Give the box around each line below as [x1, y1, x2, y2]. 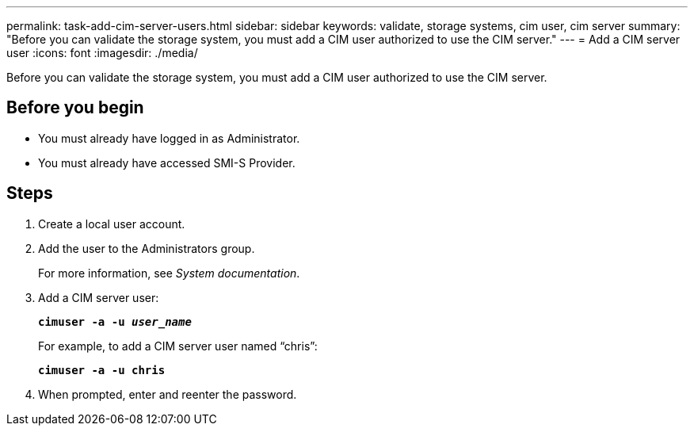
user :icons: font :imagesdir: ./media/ [6, 46, 198, 59]
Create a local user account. [38, 216, 185, 231]
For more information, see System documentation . [38, 266, 300, 280]
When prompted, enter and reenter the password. [38, 387, 297, 401]
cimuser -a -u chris [38, 363, 166, 377]
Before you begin [6, 97, 144, 118]
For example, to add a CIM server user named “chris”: [38, 338, 318, 353]
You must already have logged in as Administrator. [38, 131, 300, 145]
